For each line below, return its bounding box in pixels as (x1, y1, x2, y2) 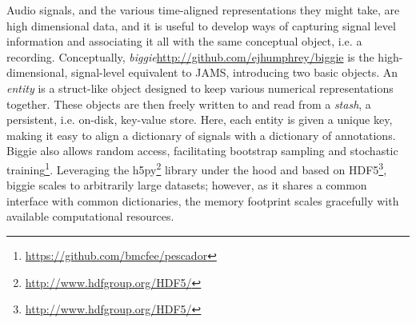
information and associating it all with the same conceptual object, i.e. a (6, 33, 362, 50)
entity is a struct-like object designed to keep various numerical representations (6, 79, 394, 96)
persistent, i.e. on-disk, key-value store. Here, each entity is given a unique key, (6, 111, 393, 128)
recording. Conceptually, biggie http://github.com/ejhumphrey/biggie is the (6, 48, 374, 65)
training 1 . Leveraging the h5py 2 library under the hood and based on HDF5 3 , (6, 158, 387, 177)
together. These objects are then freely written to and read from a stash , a (6, 95, 371, 112)
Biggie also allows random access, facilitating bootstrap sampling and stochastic (6, 142, 398, 159)
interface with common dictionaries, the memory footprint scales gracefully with (6, 192, 399, 209)
